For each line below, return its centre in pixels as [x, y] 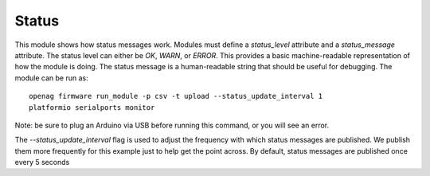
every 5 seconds [42, 162]
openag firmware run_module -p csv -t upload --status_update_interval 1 [176, 96]
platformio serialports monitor [92, 107]
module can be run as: [51, 78]
